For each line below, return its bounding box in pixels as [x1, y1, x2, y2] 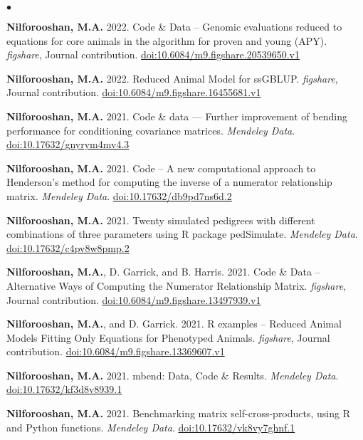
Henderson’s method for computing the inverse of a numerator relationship [6, 174, 332, 189]
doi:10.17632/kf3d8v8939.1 [6, 382, 122, 397]
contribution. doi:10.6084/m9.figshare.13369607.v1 [6, 344, 225, 359]
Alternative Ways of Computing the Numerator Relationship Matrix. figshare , [6, 278, 347, 293]
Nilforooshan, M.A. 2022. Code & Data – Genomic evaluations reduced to [6, 19, 342, 33]
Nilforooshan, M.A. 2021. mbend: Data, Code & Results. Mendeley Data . [6, 367, 339, 382]
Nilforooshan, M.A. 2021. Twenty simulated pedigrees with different [6, 212, 315, 227]
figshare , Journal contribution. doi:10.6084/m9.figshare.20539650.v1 [6, 47, 300, 62]
